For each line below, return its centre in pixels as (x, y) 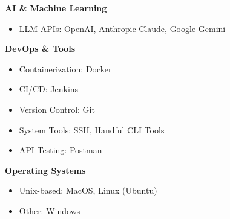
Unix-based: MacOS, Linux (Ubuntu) (88, 190)
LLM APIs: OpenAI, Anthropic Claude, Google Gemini (122, 28)
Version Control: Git (57, 109)
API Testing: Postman (61, 150)
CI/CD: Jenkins (49, 89)
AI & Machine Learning (56, 8)
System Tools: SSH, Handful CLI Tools (92, 129)
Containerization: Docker (65, 68)
